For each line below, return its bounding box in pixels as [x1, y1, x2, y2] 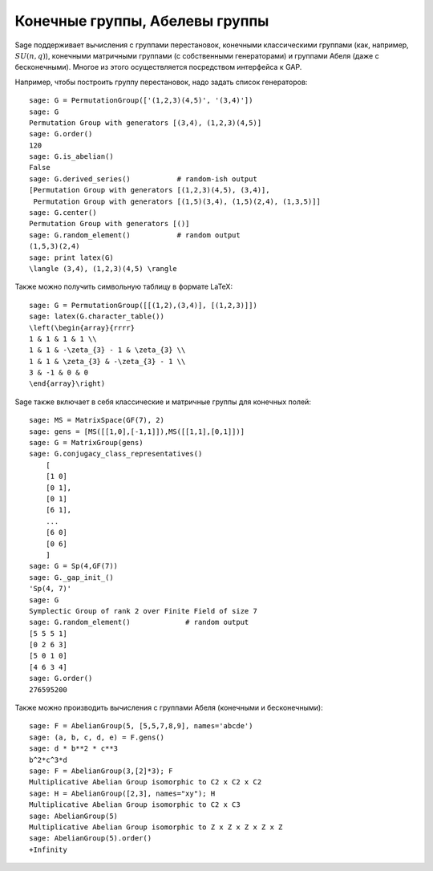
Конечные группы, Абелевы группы [14, 12, 269, 30]
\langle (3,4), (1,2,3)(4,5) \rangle [29, 264, 178, 273]
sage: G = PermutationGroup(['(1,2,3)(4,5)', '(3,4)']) [29, 96, 253, 105]
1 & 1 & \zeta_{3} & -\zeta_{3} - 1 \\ [29, 357, 186, 366]
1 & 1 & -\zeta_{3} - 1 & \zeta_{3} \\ [29, 346, 186, 354]
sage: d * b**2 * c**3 [29, 744, 119, 753]
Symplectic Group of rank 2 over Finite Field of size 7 [29, 606, 258, 615]
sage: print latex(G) [29, 253, 114, 262]
